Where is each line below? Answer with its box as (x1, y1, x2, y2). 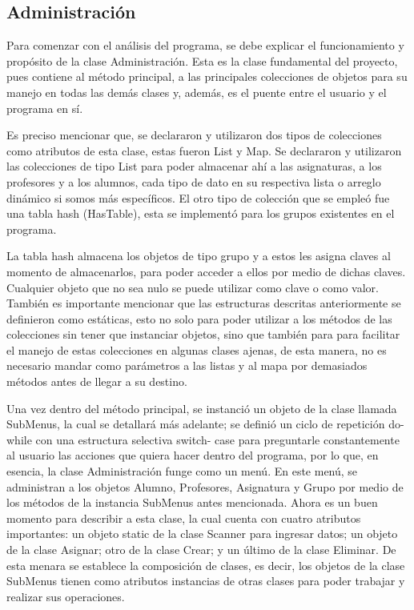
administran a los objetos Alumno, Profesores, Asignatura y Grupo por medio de (6, 478, 404, 495)
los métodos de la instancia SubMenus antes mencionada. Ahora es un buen (6, 494, 378, 511)
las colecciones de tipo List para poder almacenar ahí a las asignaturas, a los (6, 158, 382, 175)
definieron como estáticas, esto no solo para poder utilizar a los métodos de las (6, 310, 392, 327)
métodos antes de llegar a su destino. (6, 373, 187, 390)
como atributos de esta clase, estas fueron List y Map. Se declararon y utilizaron (6, 142, 402, 159)
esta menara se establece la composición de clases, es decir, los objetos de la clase (6, 556, 405, 573)
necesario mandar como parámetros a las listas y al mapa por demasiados (6, 357, 368, 374)
